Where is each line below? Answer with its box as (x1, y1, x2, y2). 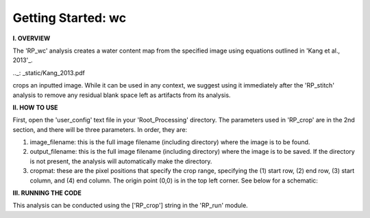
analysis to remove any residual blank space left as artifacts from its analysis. (12, 91, 231, 99)
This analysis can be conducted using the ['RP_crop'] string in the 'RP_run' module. (12, 202, 248, 210)
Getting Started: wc (12, 10, 127, 25)
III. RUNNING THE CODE (12, 189, 82, 197)
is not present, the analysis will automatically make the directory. (29, 157, 212, 165)
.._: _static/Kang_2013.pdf (12, 68, 85, 77)
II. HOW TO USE (12, 103, 58, 111)
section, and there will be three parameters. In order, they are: (12, 125, 188, 133)
